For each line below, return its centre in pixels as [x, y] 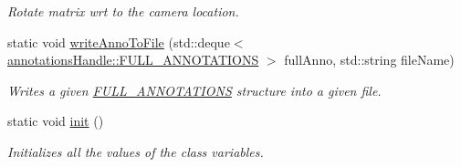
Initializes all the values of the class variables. [136, 151]
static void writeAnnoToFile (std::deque [119, 42]
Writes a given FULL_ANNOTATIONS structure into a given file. [194, 90]
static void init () [56, 121]
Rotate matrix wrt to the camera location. [123, 11]
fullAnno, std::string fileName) [369, 60]
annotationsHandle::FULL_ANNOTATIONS [133, 60]
